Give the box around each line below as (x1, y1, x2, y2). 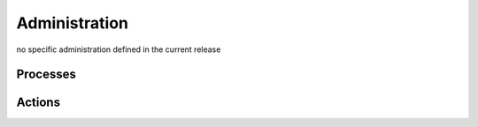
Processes (16, 67, 77, 82)
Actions (16, 95, 61, 110)
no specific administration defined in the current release (16, 44, 221, 55)
